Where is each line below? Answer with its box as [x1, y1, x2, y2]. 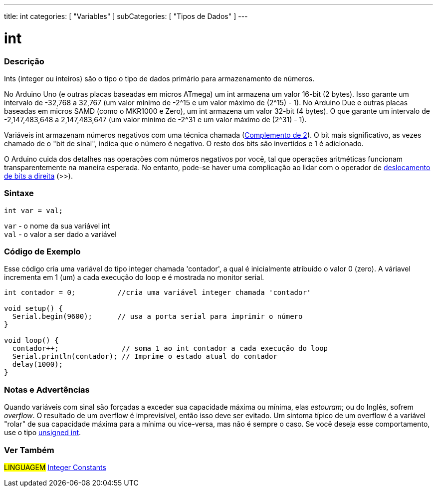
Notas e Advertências [4, 384, 90, 395]
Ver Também [4, 445, 54, 455]
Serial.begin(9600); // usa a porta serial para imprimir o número [12, 312, 303, 321]
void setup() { [4, 304, 63, 313]
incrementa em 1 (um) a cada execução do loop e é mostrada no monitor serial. [4, 273, 264, 282]
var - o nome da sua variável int [4, 221, 110, 230]
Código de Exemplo [4, 246, 81, 256]
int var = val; [4, 206, 63, 215]
